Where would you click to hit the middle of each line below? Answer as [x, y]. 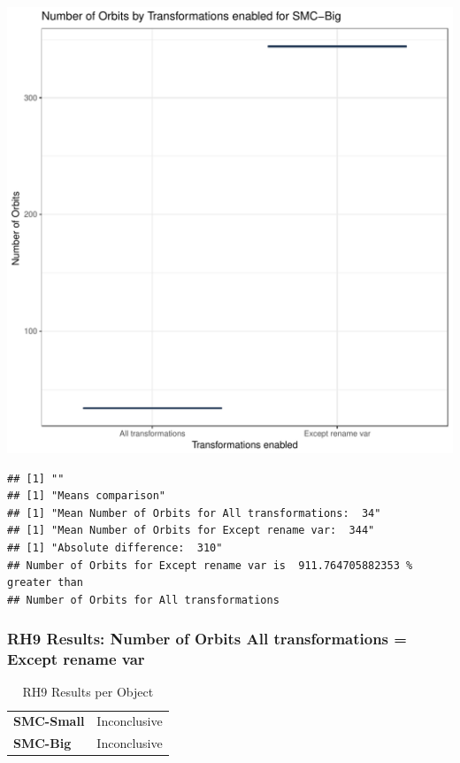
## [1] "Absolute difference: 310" [115, 547]
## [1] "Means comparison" [86, 496]
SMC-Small [49, 721]
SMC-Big [42, 743]
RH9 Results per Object [88, 692]
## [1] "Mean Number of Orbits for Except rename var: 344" [191, 531]
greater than [45, 583]
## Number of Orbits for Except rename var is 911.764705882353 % [210, 565]
